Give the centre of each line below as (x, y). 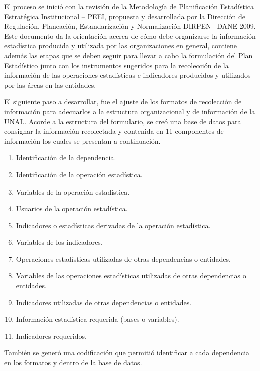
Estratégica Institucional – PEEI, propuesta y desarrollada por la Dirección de (125, 16)
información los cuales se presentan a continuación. (82, 141)
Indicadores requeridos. (51, 336)
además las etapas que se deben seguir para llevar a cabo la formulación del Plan (128, 55)
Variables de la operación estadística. (73, 191)
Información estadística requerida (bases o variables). (97, 319)
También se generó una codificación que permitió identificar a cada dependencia (127, 353)
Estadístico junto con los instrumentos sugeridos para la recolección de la (116, 65)
